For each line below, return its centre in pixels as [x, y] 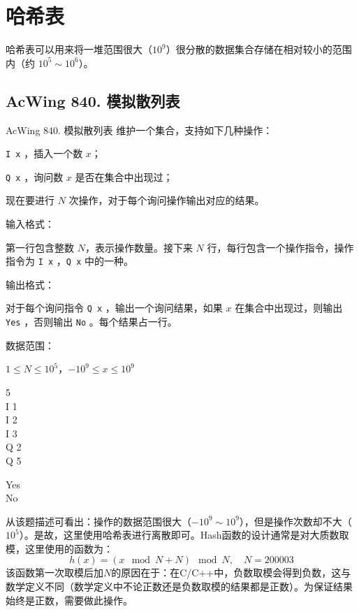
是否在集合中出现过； [124, 176]
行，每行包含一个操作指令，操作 [280, 247]
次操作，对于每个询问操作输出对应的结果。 [167, 200]
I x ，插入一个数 [44, 153]
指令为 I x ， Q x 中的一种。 [69, 261]
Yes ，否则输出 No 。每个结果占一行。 [91, 322]
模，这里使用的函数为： [59, 548]
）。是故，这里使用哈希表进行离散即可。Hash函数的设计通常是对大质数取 [184, 535]
